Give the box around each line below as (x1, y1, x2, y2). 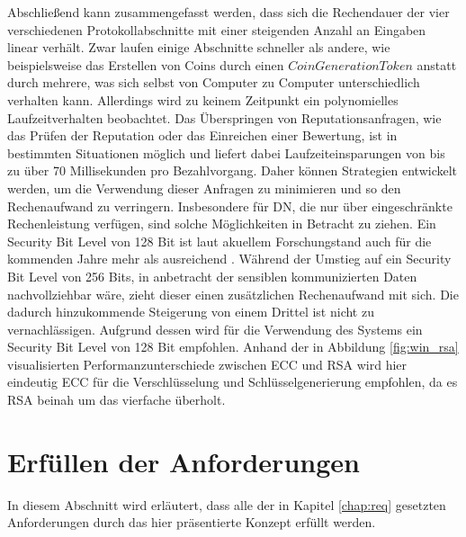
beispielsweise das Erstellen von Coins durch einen (7, 55, 284, 74)
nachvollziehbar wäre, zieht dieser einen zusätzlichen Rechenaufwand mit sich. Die (7, 284, 459, 303)
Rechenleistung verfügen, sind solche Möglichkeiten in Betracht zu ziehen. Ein (7, 214, 436, 233)
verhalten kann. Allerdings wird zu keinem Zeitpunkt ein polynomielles (7, 90, 399, 109)
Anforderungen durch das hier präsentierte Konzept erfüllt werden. (7, 513, 376, 532)
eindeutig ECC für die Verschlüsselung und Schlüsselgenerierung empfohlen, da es (7, 372, 458, 391)
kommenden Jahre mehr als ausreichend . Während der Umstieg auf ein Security (7, 249, 452, 268)
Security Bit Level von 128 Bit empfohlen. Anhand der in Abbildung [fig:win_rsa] (7, 337, 459, 356)
